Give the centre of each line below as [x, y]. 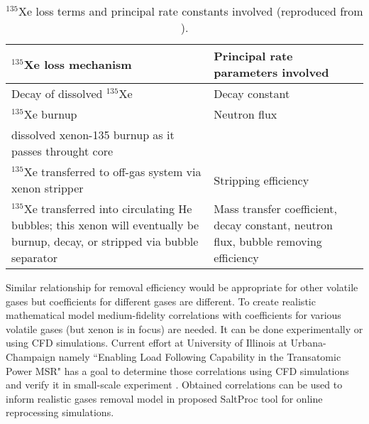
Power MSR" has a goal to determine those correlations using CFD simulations [177, 370]
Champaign [31, 356]
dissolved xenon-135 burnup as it [93, 135]
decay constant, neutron [273, 225]
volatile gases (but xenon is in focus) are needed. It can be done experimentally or [184, 328]
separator [35, 257]
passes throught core [62, 151]
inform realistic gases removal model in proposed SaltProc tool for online [164, 398]
